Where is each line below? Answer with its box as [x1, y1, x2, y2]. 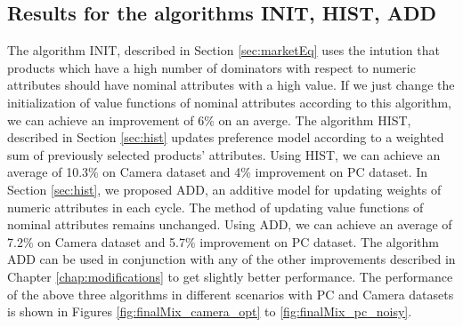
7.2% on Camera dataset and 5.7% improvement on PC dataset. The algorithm [7, 232, 439, 251]
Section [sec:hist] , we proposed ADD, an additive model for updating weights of [7, 179, 442, 198]
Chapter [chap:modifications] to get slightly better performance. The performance [7, 267, 453, 285]
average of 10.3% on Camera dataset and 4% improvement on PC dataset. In [7, 163, 428, 181]
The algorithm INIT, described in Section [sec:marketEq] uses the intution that [7, 41, 440, 60]
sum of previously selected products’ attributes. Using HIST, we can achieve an [7, 145, 441, 163]
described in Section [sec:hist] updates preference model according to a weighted [7, 128, 444, 147]
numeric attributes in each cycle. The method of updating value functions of [7, 197, 424, 216]
